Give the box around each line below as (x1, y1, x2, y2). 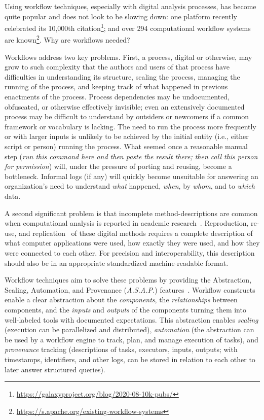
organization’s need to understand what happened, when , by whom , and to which (5, 181, 255, 191)
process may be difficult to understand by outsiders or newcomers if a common (5, 111, 249, 122)
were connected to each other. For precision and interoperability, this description (5, 247, 255, 258)
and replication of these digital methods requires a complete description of (19, 227, 253, 238)
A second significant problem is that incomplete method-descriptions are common (5, 207, 258, 218)
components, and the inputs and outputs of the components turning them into (5, 304, 246, 314)
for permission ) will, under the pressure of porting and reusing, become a (5, 161, 232, 171)
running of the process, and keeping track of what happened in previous (5, 81, 228, 92)
